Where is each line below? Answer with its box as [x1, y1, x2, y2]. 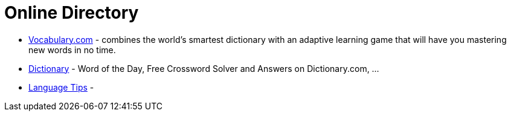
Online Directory [4, 2, 139, 23]
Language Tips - [28, 82, 94, 92]
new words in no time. [28, 44, 116, 55]
